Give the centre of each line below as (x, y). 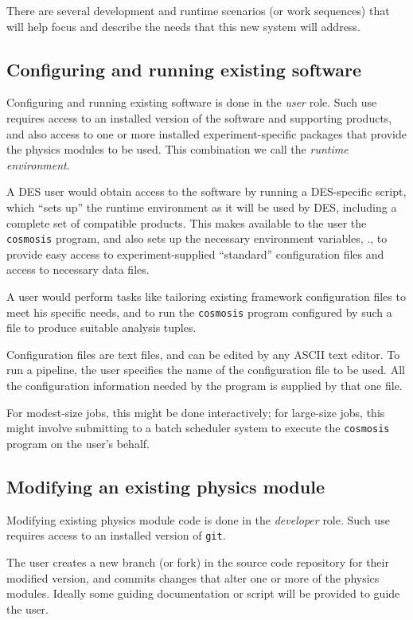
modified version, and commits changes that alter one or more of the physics (193, 577)
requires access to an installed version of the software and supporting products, (199, 117)
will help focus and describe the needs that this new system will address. (183, 26)
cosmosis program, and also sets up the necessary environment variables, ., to (197, 238)
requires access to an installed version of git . (116, 535)
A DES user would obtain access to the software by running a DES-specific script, (206, 191)
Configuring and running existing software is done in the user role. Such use (192, 102)
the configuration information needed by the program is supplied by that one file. (205, 386)
